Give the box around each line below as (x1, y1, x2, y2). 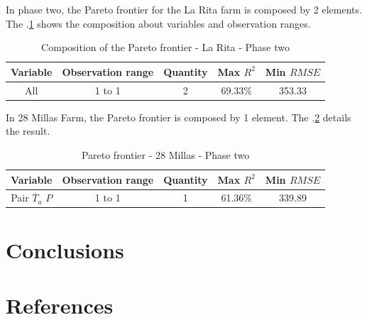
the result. (6, 123, 50, 138)
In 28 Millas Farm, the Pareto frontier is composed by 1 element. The (6, 109, 309, 124)
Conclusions (6, 235, 124, 264)
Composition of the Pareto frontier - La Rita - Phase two (41, 40, 290, 55)
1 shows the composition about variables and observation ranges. (28, 16, 311, 31)
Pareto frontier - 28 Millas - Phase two (81, 147, 250, 162)
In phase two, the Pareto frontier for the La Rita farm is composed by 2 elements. (6, 2, 362, 16)
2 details (314, 109, 351, 124)
